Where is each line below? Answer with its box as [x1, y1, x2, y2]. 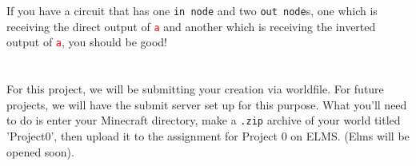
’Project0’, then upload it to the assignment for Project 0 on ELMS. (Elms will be [6, 128, 410, 144]
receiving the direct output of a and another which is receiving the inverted [6, 18, 376, 34]
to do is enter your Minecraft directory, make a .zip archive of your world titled [6, 112, 401, 128]
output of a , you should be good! [6, 34, 167, 50]
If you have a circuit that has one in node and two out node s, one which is [6, 2, 378, 18]
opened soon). [6, 143, 74, 160]
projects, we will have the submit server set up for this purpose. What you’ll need [6, 96, 407, 113]
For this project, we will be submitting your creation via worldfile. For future [6, 81, 384, 97]
